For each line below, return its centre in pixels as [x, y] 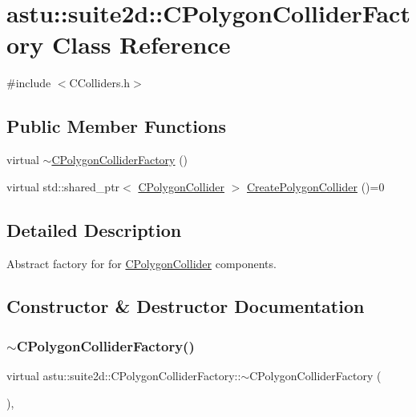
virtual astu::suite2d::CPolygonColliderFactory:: [124, 376]
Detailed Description [94, 229]
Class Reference [141, 44]
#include [29, 83]
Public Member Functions [116, 126]
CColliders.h [100, 83]
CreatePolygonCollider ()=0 [316, 186]
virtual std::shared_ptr [63, 186]
